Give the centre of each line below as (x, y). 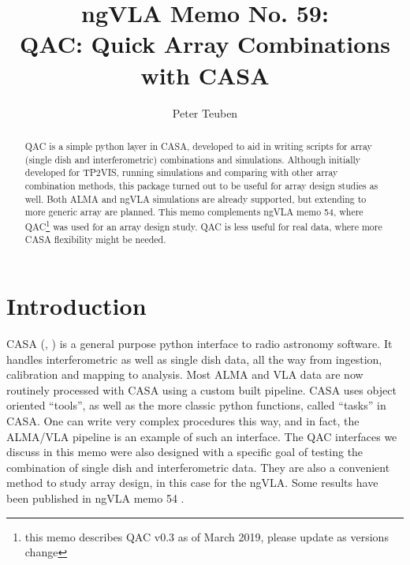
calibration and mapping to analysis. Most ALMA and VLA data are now (185, 374)
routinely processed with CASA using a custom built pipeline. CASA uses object (201, 389)
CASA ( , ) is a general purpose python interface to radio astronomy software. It (199, 344)
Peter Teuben (205, 112)
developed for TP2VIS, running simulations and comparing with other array (181, 172)
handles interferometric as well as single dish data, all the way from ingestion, (194, 359)
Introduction (76, 306)
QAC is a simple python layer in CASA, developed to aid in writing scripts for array (198, 146)
